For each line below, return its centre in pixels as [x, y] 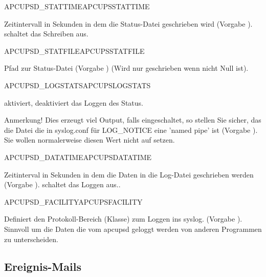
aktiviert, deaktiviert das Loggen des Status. [74, 102]
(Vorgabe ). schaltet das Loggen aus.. [62, 184]
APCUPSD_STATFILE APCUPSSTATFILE [74, 51]
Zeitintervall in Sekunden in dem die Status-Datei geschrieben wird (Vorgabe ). [128, 23]
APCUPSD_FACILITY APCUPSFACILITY [73, 201]
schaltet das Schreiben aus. [46, 34]
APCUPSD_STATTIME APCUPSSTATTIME [77, 6]
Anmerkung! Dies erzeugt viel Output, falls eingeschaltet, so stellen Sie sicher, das [133, 120]
